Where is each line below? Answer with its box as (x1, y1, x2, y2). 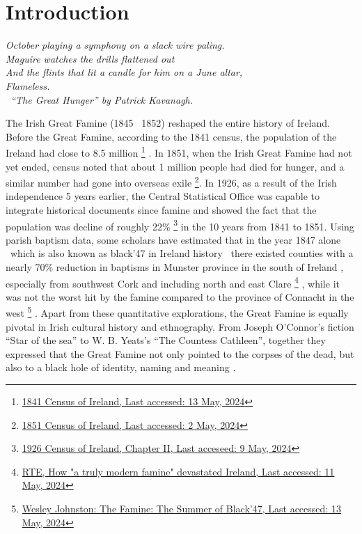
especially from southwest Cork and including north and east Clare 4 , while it (6, 274, 340, 290)
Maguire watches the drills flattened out (6, 51, 175, 65)
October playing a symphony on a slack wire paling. (6, 38, 225, 52)
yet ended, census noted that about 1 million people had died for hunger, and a (6, 159, 345, 173)
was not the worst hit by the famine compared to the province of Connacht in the (6, 289, 354, 304)
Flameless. (6, 78, 50, 93)
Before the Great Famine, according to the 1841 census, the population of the (6, 129, 337, 143)
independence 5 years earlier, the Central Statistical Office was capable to (6, 189, 320, 203)
